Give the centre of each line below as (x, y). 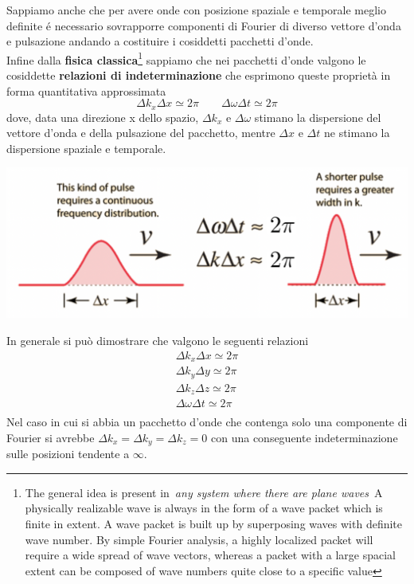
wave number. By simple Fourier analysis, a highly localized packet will (199, 539)
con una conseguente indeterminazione (304, 437)
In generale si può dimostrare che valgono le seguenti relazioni (158, 341)
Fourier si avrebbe (51, 437)
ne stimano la (357, 133)
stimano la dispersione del (318, 117)
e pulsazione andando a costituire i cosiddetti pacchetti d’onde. (160, 41)
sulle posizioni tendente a (68, 454)
